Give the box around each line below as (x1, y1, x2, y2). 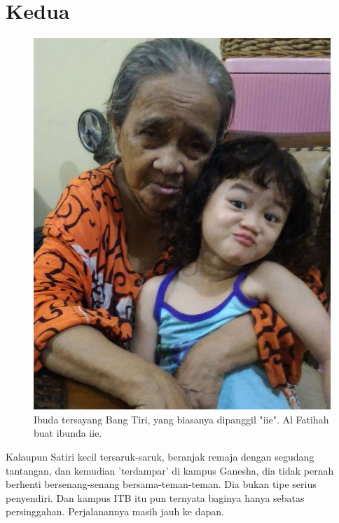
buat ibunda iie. (34, 426, 102, 440)
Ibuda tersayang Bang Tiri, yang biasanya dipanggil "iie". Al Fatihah (34, 412, 329, 426)
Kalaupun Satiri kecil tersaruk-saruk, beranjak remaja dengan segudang (6, 449, 314, 464)
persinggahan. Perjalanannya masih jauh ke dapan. (6, 504, 224, 519)
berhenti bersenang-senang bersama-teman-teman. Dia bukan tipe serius (6, 477, 317, 491)
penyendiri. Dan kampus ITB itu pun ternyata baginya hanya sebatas (6, 490, 305, 505)
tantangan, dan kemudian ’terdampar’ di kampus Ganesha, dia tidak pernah (6, 463, 334, 477)
